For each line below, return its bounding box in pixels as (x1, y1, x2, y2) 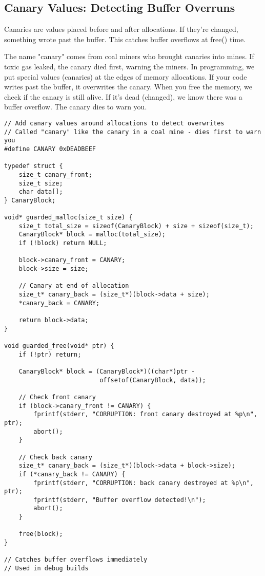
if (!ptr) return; (18, 350, 81, 358)
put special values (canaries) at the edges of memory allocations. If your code (4, 71, 247, 82)
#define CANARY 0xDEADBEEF (4, 145, 96, 153)
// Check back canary (18, 453, 92, 461)
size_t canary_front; (18, 171, 92, 178)
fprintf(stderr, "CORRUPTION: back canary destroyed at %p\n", (33, 479, 254, 487)
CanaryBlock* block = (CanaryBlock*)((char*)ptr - (18, 367, 195, 375)
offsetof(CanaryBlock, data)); (99, 376, 206, 384)
